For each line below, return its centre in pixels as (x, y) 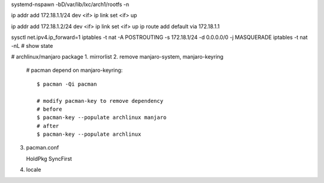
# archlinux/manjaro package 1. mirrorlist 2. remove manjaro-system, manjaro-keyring (117, 56)
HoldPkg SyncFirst (49, 158)
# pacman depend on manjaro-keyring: (74, 70)
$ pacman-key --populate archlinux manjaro (102, 118)
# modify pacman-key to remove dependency (100, 101)
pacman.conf (43, 148)
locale (34, 170)
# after (48, 126)
